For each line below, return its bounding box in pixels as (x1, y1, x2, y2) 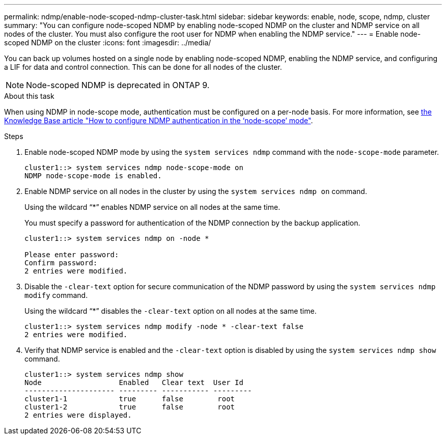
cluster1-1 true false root (24, 395, 235, 403)
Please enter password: (24, 251, 119, 259)
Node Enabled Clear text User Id (24, 378, 243, 387)
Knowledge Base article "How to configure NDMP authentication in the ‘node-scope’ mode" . (4, 116, 313, 125)
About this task (4, 92, 54, 100)
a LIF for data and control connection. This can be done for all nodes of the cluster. (4, 63, 282, 71)
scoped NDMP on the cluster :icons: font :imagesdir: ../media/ (4, 38, 211, 47)
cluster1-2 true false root (24, 403, 235, 411)
